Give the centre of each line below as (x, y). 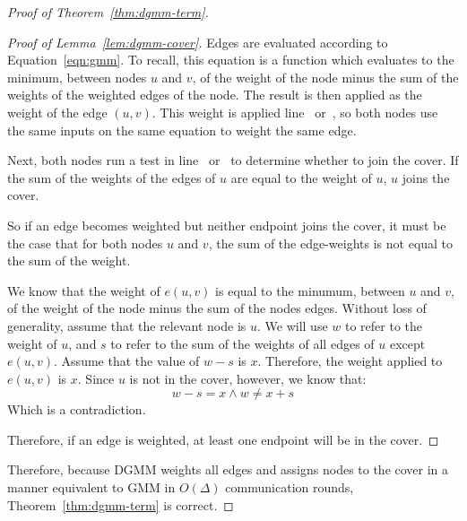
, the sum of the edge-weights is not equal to (331, 243)
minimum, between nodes (77, 77)
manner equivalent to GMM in (91, 487)
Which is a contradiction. (77, 409)
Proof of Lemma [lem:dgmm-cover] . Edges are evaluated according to (198, 42)
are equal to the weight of (301, 177)
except (407, 343)
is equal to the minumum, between (310, 290)
